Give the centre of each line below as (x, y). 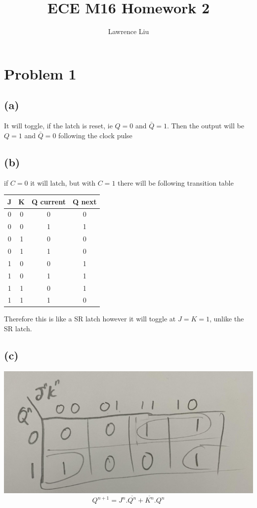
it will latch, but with (63, 182)
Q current (48, 201)
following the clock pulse (95, 135)
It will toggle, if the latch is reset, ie (58, 126)
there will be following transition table (176, 182)
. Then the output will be (205, 126)
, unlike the (227, 319)
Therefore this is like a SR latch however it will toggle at (90, 319)
